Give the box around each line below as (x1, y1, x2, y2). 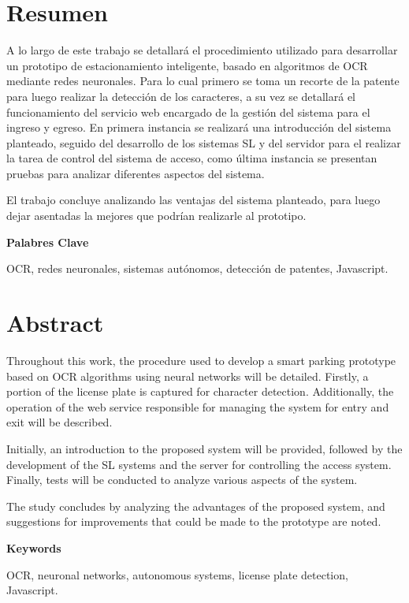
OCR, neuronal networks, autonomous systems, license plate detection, (6, 566, 348, 583)
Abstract (6, 307, 104, 339)
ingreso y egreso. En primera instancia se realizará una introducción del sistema (6, 119, 392, 136)
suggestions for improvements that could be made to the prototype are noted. (6, 513, 381, 530)
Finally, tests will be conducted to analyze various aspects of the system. (6, 471, 358, 488)
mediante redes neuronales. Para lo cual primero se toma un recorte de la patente (6, 73, 400, 89)
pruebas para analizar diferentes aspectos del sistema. (6, 165, 265, 181)
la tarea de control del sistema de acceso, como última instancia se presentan (6, 150, 377, 166)
